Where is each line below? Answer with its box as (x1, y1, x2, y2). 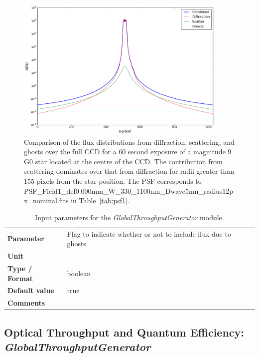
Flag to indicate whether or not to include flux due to (67, 228, 231, 239)
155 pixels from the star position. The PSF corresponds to (24, 176, 202, 186)
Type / (7, 263, 32, 273)
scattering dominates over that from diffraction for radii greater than (24, 166, 235, 176)
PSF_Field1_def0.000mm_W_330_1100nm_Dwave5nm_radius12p (24, 185, 234, 196)
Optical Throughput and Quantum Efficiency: (4, 324, 245, 340)
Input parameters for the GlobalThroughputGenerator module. (35, 212, 224, 222)
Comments (7, 298, 45, 308)
